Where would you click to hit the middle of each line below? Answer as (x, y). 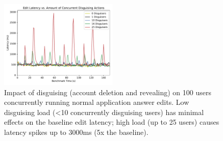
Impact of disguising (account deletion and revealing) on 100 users (108, 92)
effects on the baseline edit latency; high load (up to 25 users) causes (112, 122)
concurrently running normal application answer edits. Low (97, 102)
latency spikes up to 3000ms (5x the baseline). (76, 132)
